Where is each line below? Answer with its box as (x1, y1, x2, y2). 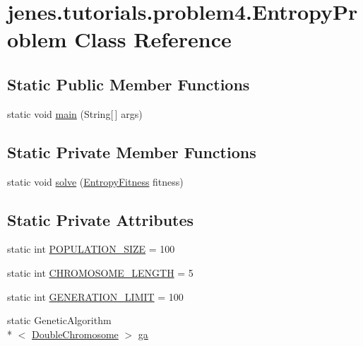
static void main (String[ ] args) (7, 106, 143, 121)
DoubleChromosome (32, 326, 119, 341)
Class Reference (74, 25, 232, 54)
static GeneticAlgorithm (7, 313, 112, 328)
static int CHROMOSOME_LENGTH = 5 (7, 265, 194, 280)
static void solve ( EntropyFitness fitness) (7, 174, 184, 189)
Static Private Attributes (7, 208, 194, 230)
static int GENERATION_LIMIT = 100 (7, 289, 184, 304)
